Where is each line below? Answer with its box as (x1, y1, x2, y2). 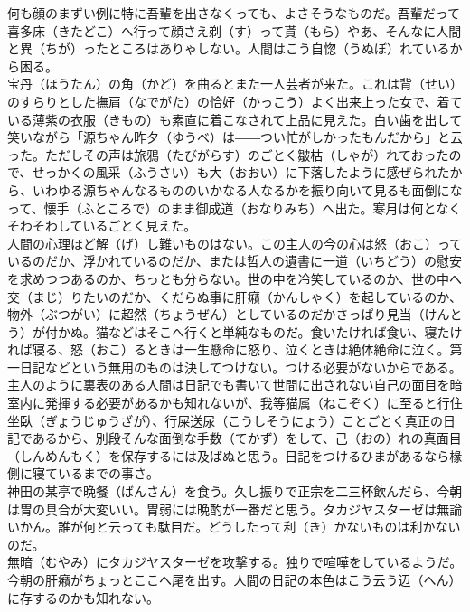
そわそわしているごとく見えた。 (7, 216, 197, 235)
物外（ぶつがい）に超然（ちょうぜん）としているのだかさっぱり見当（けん (7, 305, 450, 324)
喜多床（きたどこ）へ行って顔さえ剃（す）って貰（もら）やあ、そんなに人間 (7, 21, 462, 40)
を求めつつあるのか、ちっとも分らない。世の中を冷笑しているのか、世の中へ (7, 268, 463, 287)
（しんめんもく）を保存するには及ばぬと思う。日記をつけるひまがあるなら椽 (7, 446, 463, 465)
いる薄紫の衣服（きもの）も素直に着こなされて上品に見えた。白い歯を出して (7, 109, 463, 128)
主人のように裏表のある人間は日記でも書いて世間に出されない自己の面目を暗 (7, 375, 463, 394)
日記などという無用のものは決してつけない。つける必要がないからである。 (19, 357, 462, 376)
